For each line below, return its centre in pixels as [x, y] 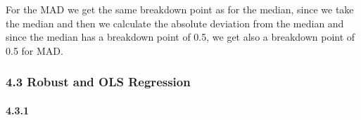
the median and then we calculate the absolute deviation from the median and [175, 23]
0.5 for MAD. [34, 50]
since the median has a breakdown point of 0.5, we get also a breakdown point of [180, 37]
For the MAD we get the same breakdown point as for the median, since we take [180, 9]
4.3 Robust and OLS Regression [98, 82]
